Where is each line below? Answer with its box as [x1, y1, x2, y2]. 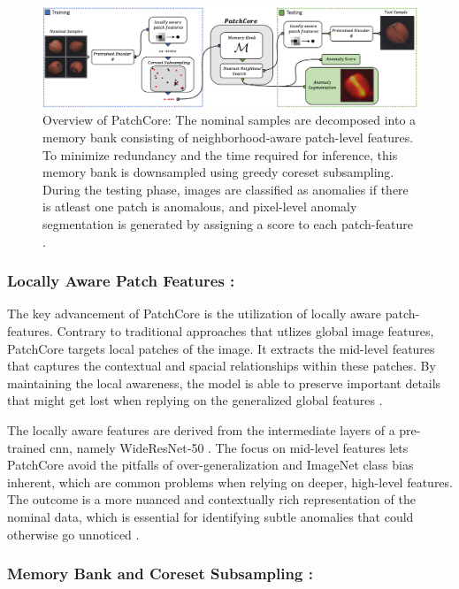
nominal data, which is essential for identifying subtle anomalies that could [7, 507, 414, 525]
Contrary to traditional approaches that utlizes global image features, [57, 322, 434, 340]
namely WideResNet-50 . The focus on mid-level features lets [76, 438, 409, 456]
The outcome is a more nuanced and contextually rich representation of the [7, 490, 416, 509]
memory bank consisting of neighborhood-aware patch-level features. [42, 128, 414, 147]
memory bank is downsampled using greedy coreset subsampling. [42, 163, 394, 181]
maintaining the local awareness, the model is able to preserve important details [7, 373, 441, 392]
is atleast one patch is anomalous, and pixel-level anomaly [42, 197, 357, 216]
